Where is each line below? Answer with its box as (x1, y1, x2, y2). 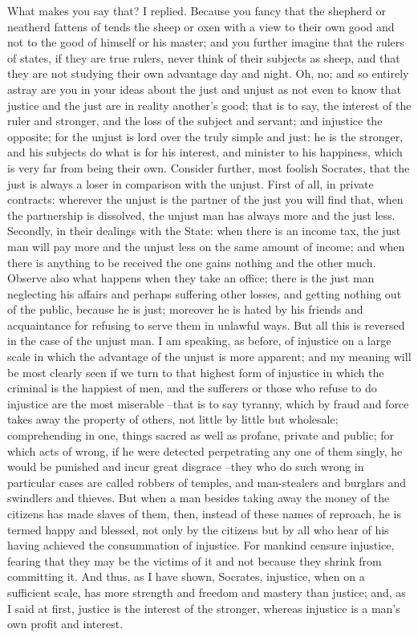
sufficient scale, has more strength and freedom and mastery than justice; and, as (7, 583, 406, 600)
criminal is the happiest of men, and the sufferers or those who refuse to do (7, 379, 377, 396)
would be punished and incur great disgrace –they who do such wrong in (7, 458, 364, 475)
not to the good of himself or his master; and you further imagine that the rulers (7, 34, 404, 51)
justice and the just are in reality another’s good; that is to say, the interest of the (7, 96, 412, 113)
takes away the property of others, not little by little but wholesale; (7, 411, 339, 428)
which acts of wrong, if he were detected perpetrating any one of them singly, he (7, 442, 403, 459)
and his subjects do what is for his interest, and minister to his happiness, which (7, 144, 403, 160)
